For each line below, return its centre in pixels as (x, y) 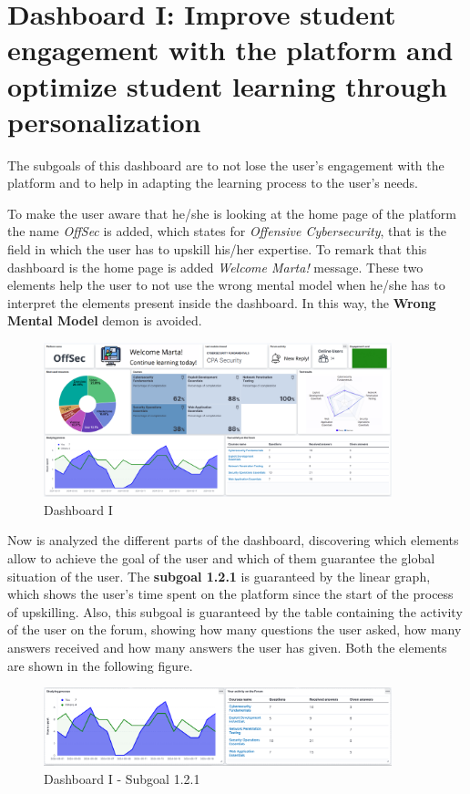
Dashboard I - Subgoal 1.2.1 (122, 778)
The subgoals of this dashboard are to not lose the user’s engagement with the (226, 165)
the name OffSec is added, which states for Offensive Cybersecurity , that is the (227, 231)
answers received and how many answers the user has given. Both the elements (227, 647)
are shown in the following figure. (100, 665)
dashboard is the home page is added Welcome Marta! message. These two (215, 267)
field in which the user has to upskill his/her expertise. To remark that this (217, 249)
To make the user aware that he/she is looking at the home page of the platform (232, 213)
